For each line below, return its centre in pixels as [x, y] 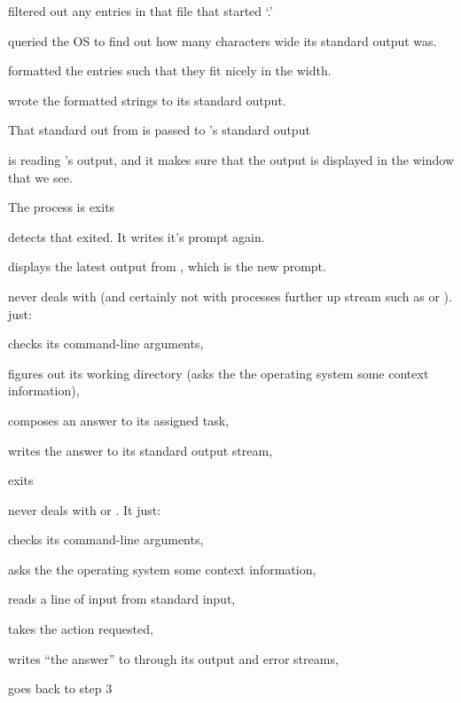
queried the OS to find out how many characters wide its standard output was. [223, 40]
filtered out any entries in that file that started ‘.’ [141, 11]
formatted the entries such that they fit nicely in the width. [170, 70]
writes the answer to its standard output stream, [141, 450]
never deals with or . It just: [85, 509]
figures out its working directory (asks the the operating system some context [219, 373]
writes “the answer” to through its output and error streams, [173, 658]
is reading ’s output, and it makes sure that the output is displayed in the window [231, 159]
